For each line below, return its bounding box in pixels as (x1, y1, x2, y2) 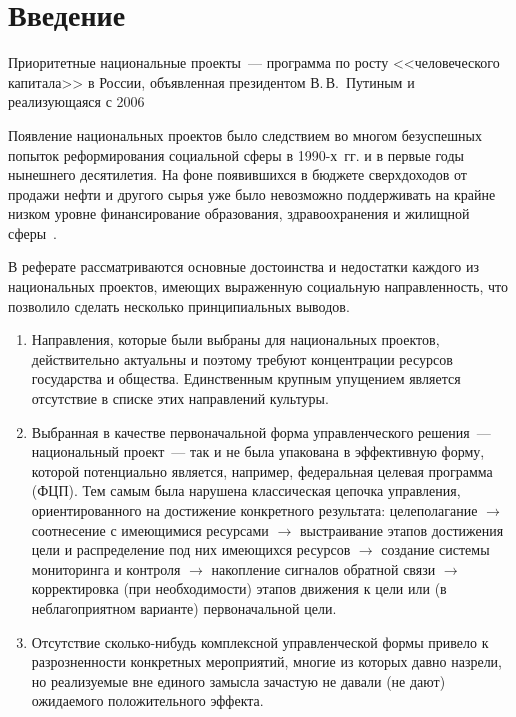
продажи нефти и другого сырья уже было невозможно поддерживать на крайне (8, 183, 496, 204)
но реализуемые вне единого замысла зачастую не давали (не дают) (31, 670, 446, 691)
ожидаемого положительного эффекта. (31, 690, 264, 711)
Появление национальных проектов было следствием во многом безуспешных (8, 124, 482, 145)
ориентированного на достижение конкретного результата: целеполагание (31, 500, 478, 520)
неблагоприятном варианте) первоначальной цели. (31, 597, 337, 618)
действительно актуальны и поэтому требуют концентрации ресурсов (31, 348, 453, 369)
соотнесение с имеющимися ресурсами (31, 519, 269, 540)
